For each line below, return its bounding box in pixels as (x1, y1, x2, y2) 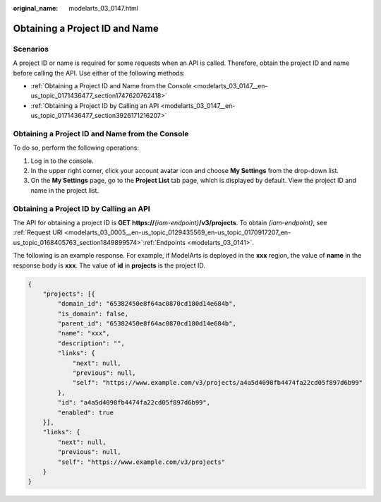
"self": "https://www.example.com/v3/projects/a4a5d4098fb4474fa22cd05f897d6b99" (72, 378, 363, 387)
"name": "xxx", (57, 329, 111, 337)
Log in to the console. (30, 156, 95, 165)
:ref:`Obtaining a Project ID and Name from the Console (30, 81, 192, 90)
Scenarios (13, 44, 49, 54)
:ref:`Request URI (13, 228, 64, 237)
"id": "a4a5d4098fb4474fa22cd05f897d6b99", (57, 399, 211, 407)
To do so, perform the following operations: (13, 143, 140, 152)
